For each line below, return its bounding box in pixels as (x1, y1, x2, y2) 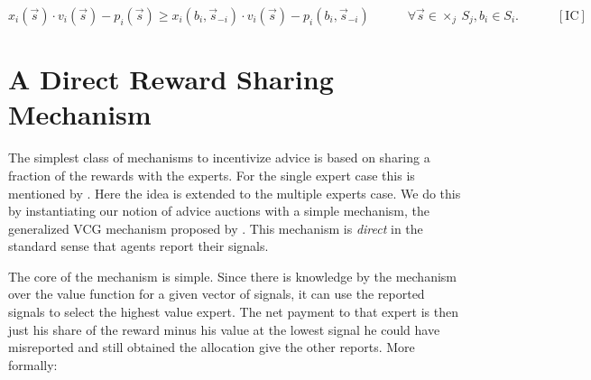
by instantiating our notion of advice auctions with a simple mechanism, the (8, 201, 430, 220)
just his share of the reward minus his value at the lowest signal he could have (8, 320, 440, 338)
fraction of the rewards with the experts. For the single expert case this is (8, 165, 415, 184)
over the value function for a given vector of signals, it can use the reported (8, 284, 425, 303)
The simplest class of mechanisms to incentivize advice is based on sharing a (8, 148, 430, 167)
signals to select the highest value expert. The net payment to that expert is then (8, 302, 458, 321)
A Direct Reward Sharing (8, 60, 334, 97)
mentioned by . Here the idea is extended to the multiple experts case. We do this (8, 183, 461, 202)
